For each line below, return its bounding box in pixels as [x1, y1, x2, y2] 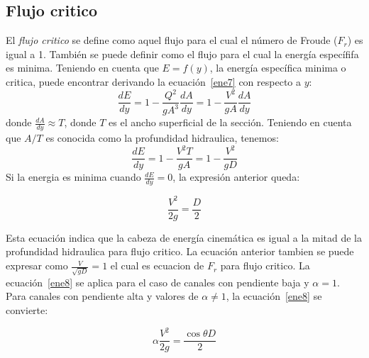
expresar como [6, 258, 68, 273]
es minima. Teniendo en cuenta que [6, 60, 159, 75]
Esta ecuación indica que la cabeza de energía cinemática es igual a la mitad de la [6, 230, 362, 245]
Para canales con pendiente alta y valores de [6, 289, 199, 303]
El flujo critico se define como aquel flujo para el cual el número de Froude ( [6, 33, 338, 47]
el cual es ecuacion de [110, 258, 204, 273]
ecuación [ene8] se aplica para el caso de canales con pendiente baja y [6, 274, 309, 289]
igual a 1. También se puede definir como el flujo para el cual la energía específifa [6, 46, 359, 61]
